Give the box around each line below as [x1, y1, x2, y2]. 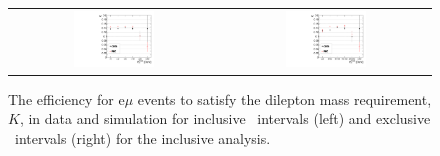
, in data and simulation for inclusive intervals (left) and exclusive [19, 108, 431, 129]
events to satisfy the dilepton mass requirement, [137, 88, 432, 109]
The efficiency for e [8, 88, 125, 109]
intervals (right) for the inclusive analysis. [14, 127, 271, 148]
